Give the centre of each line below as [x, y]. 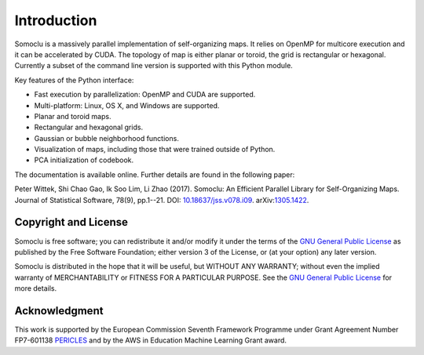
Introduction [56, 20]
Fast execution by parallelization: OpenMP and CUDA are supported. [145, 95]
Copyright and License [71, 222]
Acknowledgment [59, 311]
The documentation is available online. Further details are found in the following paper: [155, 174]
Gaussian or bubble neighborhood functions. [107, 138]
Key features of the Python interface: [74, 80]
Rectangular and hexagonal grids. [89, 127]
